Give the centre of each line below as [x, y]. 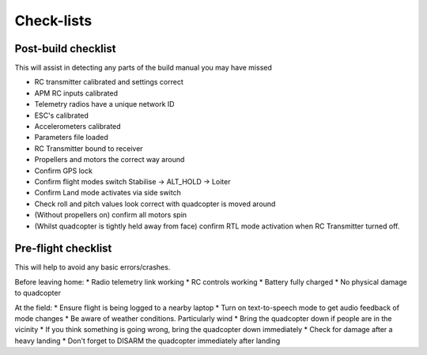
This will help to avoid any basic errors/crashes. [93, 267]
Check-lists [53, 21]
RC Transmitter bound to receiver [89, 148]
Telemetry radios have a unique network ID [104, 104]
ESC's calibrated [61, 115]
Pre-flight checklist [63, 249]
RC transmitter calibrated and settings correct [109, 82]
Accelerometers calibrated [78, 127]
